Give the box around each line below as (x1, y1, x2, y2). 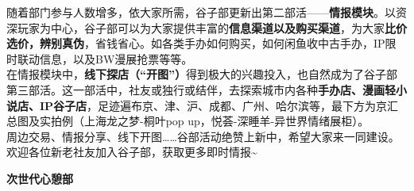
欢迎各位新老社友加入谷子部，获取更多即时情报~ (6, 143, 257, 160)
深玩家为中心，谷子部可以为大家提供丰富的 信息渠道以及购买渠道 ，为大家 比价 (6, 19, 407, 36)
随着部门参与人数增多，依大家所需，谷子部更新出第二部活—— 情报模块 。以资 (6, 4, 407, 20)
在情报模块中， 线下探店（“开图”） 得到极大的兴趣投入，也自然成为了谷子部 (6, 66, 397, 82)
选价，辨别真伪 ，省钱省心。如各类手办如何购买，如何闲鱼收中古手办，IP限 (6, 35, 397, 52)
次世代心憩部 (6, 170, 73, 186)
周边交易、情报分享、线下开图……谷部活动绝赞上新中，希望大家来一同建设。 (6, 128, 400, 144)
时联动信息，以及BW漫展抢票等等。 (6, 50, 193, 67)
